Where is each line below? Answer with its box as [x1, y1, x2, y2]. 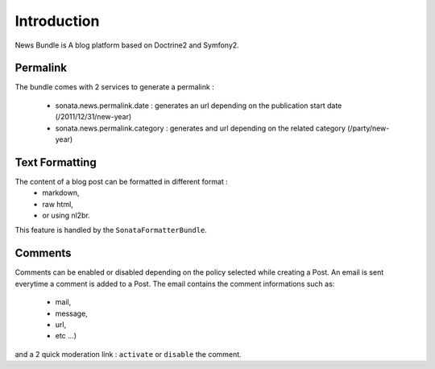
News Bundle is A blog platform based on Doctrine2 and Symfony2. [14, 40, 239, 50]
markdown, [42, 188, 80, 197]
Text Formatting [14, 155, 97, 169]
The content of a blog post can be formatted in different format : [14, 176, 229, 186]
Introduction [14, 12, 100, 30]
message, [55, 309, 88, 318]
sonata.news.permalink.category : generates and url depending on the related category [55, 123, 346, 133]
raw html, [42, 199, 74, 209]
